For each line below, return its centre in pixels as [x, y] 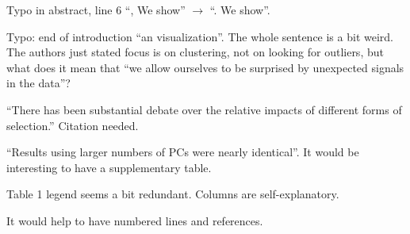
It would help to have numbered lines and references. [135, 220]
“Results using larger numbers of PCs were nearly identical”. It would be [183, 152]
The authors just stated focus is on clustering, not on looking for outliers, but [195, 52]
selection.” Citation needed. [73, 125]
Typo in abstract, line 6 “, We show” [96, 10]
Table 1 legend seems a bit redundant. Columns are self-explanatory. [173, 194]
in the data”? [38, 83]
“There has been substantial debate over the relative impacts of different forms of [204, 109]
